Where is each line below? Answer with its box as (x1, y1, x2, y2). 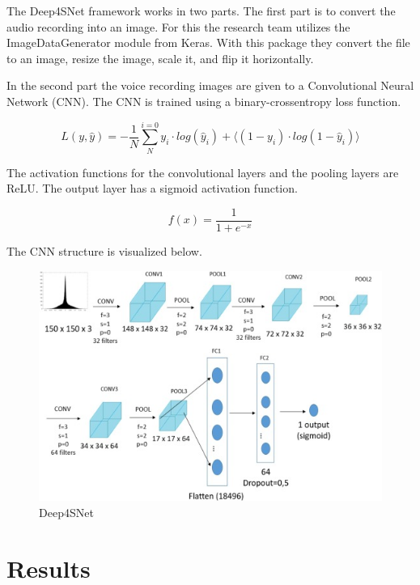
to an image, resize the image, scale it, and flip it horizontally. (6, 49, 314, 66)
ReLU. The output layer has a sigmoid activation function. (6, 180, 298, 197)
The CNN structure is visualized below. (6, 242, 202, 259)
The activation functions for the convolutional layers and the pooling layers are (6, 163, 399, 180)
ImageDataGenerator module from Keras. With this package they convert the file (6, 34, 410, 51)
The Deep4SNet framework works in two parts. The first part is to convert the (6, 2, 396, 19)
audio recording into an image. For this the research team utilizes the (6, 18, 350, 35)
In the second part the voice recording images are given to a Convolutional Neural (6, 77, 414, 94)
